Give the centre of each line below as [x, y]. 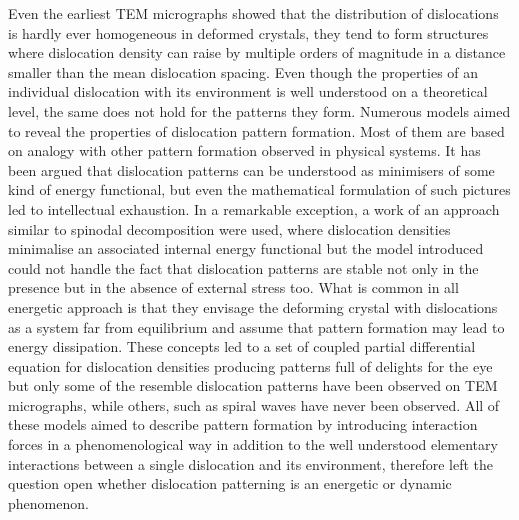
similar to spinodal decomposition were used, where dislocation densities [229, 228]
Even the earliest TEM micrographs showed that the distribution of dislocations [253, 13]
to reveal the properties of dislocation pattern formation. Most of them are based [256, 130]
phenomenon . [48, 502]
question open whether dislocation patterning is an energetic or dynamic [230, 483]
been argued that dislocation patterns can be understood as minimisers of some [251, 169]
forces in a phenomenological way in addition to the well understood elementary [253, 444]
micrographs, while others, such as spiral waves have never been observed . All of [254, 404]
